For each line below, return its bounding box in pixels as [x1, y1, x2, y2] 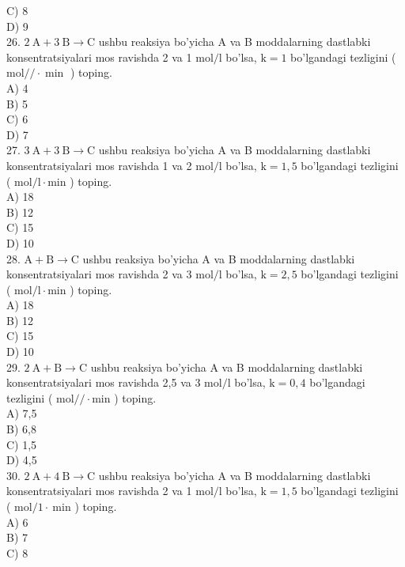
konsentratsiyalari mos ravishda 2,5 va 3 [6, 374, 201, 391]
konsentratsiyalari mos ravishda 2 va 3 [6, 266, 192, 282]
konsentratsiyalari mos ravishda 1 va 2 [6, 157, 192, 173]
